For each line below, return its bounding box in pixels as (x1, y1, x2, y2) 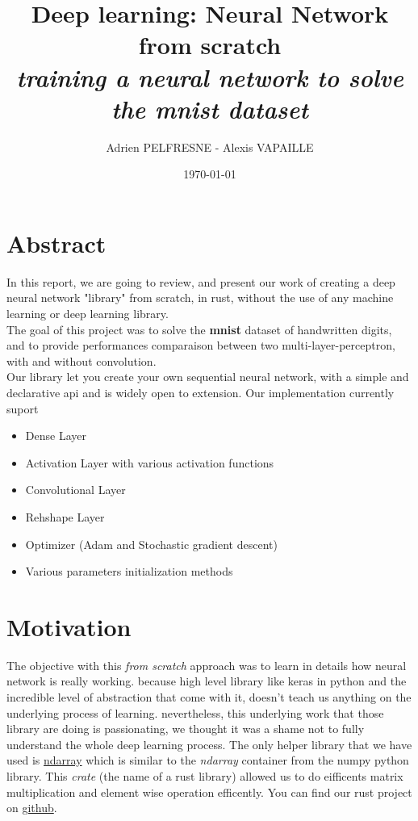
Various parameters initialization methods (25, 563, 233, 580)
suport (6, 400, 39, 417)
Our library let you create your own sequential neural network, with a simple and (6, 368, 409, 385)
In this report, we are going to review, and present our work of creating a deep (6, 273, 395, 290)
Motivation (6, 609, 132, 643)
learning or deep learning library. (6, 305, 169, 321)
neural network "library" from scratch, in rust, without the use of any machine (6, 289, 394, 306)
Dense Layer (25, 427, 86, 444)
